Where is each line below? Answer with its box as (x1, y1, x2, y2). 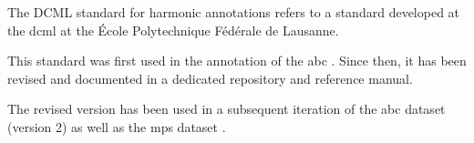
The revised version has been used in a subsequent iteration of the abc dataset (7, 99, 446, 118)
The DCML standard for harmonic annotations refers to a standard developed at (7, 3, 460, 21)
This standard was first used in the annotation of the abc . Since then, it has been (7, 51, 467, 70)
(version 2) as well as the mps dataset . (7, 117, 226, 136)
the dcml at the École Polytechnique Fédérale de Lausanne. (7, 20, 339, 39)
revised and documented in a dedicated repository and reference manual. (7, 68, 413, 87)
